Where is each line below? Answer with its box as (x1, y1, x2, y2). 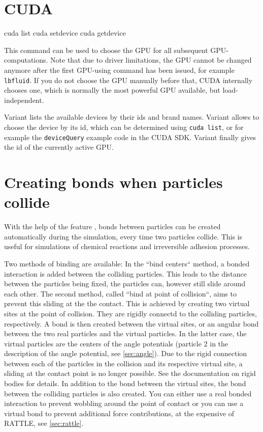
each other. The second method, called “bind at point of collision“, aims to (4, 288, 237, 299)
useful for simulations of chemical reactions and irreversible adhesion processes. (4, 241, 250, 252)
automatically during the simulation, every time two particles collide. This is (4, 231, 243, 241)
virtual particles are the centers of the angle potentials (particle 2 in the (4, 338, 228, 348)
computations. (4, 55, 48, 65)
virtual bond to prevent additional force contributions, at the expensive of (4, 408, 235, 418)
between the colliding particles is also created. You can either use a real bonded (4, 388, 252, 398)
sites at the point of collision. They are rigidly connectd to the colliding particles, (4, 308, 257, 318)
